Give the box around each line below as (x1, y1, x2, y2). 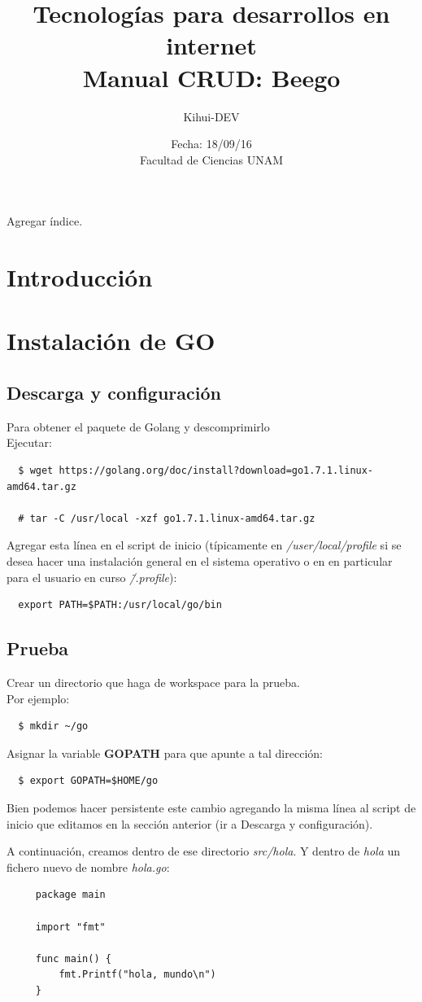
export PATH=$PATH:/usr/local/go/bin (18, 599, 222, 611)
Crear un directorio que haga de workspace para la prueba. (7, 673, 300, 690)
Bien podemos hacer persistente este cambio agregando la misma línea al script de (7, 799, 416, 816)
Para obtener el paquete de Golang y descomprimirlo (7, 418, 270, 435)
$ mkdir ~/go (18, 720, 89, 733)
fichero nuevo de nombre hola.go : (7, 858, 170, 875)
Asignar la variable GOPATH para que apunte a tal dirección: (7, 744, 323, 761)
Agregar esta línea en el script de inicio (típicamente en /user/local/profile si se (7, 536, 402, 554)
